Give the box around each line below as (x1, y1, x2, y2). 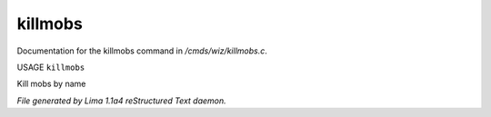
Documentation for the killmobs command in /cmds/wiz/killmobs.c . (16, 45, 267, 56)
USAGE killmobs (16, 62, 85, 73)
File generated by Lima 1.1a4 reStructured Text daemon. (16, 95, 226, 106)
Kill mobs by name (16, 78, 86, 90)
